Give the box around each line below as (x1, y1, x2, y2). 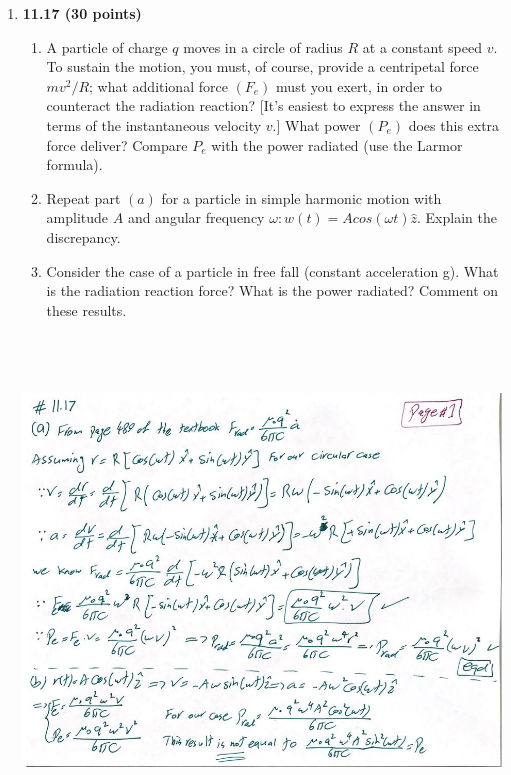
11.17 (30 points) (22, 3, 142, 23)
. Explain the (417, 207, 497, 228)
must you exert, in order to (276, 75, 442, 96)
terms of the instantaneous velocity (46, 114, 262, 135)
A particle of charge (46, 36, 168, 57)
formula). (46, 154, 103, 175)
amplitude (46, 207, 109, 228)
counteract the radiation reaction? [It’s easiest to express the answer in (46, 95, 481, 116)
